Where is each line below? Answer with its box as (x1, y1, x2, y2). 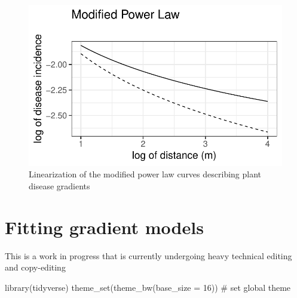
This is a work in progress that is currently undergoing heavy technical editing (5, 249, 292, 262)
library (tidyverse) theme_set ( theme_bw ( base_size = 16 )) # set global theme (5, 281, 291, 293)
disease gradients (29, 180, 90, 192)
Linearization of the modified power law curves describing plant (29, 168, 262, 180)
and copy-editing (5, 261, 66, 274)
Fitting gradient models (5, 214, 204, 239)
